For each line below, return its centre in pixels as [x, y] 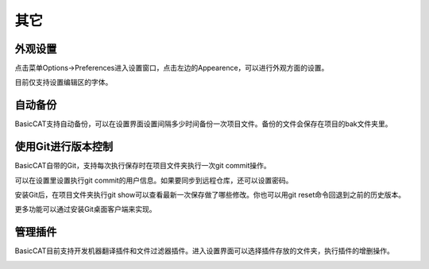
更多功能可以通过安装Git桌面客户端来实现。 [85, 209]
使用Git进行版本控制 [64, 147]
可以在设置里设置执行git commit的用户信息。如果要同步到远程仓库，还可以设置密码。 [154, 180]
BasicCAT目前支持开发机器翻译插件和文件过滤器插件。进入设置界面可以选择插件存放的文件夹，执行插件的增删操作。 [205, 251]
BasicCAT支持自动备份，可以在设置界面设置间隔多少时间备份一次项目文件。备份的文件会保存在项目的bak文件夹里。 [203, 124]
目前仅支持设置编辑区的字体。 [64, 83]
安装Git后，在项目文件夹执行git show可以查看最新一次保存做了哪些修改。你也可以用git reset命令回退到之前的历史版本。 [210, 195]
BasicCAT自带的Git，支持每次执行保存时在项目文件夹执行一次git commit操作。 [143, 166]
